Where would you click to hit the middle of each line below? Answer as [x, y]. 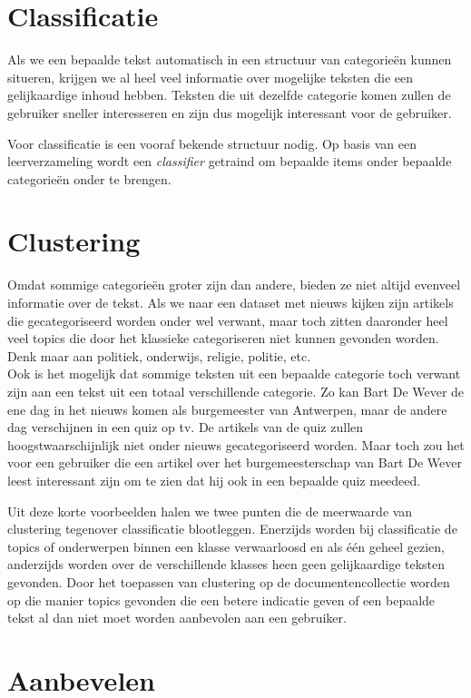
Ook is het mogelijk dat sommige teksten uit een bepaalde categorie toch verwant [234, 374]
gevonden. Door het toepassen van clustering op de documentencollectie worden [229, 581]
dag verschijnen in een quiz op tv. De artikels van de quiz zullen [186, 427]
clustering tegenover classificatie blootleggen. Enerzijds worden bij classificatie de [232, 529]
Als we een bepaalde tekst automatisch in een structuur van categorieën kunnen [230, 59]
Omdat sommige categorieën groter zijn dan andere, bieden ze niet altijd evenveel [234, 285]
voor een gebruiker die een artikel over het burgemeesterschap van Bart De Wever [235, 462]
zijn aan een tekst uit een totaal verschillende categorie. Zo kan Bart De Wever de [236, 391]
